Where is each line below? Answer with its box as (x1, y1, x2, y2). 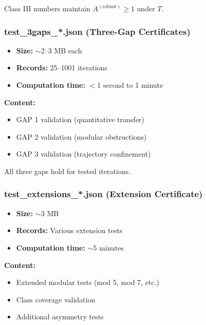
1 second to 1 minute (97, 80, 163, 90)
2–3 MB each (41, 45, 82, 55)
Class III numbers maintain (4, 3, 90, 13)
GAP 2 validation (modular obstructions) (16, 131, 147, 142)
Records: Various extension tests (16, 225, 123, 236)
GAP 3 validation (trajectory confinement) (16, 148, 151, 159)
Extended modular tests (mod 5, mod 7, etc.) (16, 277, 159, 288)
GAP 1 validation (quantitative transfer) (16, 114, 144, 125)
